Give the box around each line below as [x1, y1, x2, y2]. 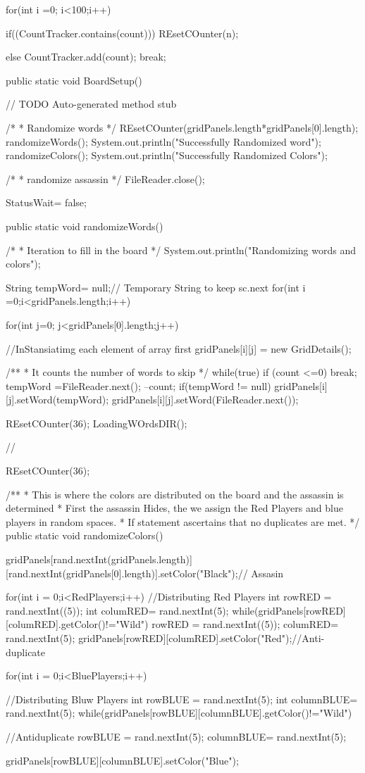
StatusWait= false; [6, 195, 87, 210]
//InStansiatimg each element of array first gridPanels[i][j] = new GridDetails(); [6, 341, 352, 356]
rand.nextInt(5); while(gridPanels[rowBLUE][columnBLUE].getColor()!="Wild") [6, 705, 352, 720]
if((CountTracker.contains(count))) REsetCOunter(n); [6, 25, 239, 40]
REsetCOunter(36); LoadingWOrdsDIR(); [6, 415, 187, 430]
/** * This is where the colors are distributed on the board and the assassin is [6, 486, 344, 501]
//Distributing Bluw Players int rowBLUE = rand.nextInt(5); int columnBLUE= [6, 691, 358, 706]
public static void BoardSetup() [6, 73, 142, 87]
